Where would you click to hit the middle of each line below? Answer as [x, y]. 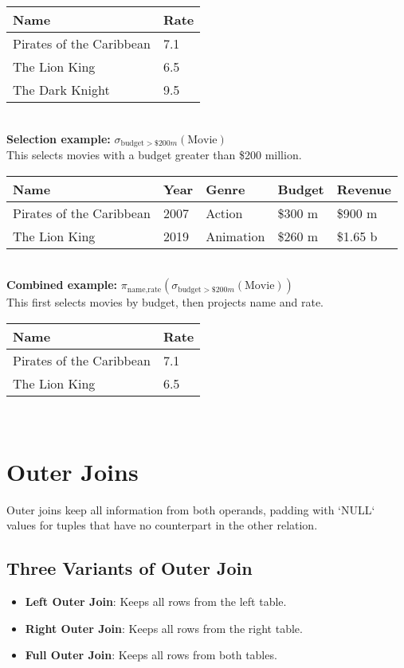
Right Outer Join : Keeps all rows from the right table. [164, 628]
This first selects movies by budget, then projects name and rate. [165, 302]
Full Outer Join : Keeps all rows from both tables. [151, 655]
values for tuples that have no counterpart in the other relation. [162, 525]
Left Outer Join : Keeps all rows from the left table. [156, 601]
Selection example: [59, 138]
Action [224, 213]
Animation [235, 236]
